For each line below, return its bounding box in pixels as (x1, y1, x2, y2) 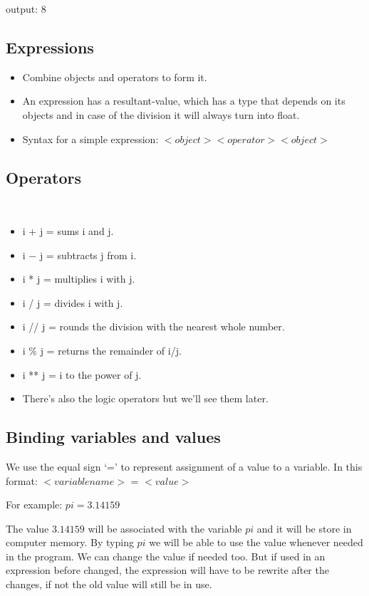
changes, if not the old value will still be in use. (6, 577, 212, 592)
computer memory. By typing (6, 535, 134, 550)
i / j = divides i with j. (22, 295, 123, 310)
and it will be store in (256, 521, 352, 535)
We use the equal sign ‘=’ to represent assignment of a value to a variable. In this (6, 459, 363, 474)
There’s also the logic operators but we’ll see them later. (22, 391, 269, 406)
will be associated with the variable (88, 521, 242, 535)
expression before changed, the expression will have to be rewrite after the (6, 563, 329, 577)
